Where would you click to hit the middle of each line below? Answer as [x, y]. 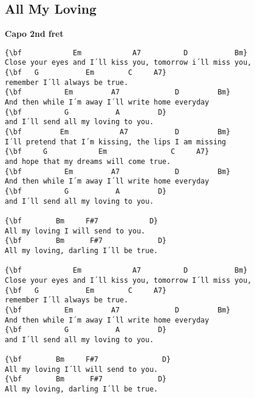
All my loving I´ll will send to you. [81, 369]
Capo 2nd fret [34, 34]
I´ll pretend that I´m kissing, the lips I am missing [116, 142]
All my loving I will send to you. [75, 231]
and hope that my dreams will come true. [88, 162]
